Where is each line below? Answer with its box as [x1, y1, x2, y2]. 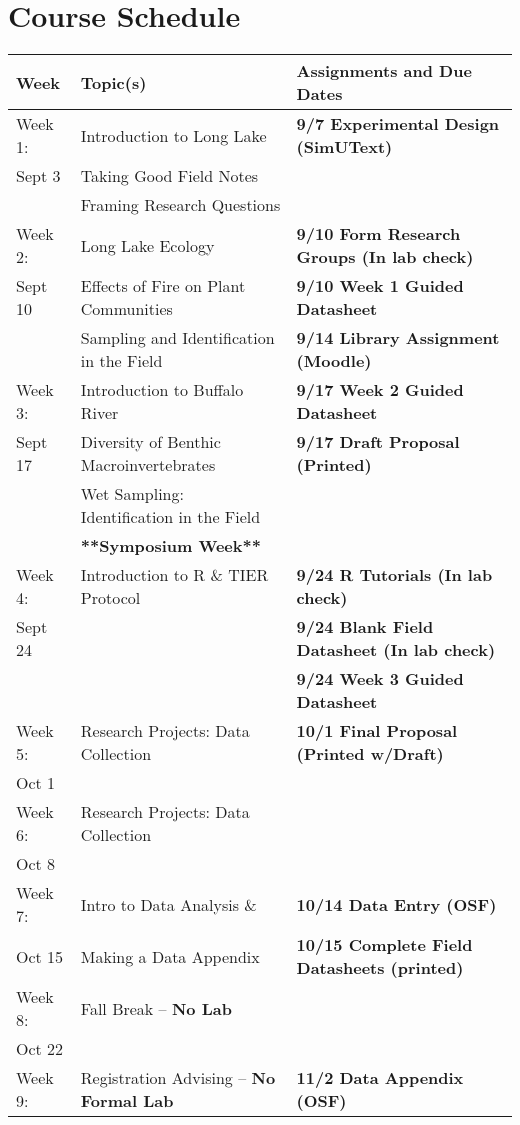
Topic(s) [80, 70, 147, 94]
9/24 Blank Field [296, 615, 434, 639]
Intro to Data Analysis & [80, 892, 257, 916]
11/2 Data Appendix [296, 1066, 464, 1090]
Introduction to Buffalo [80, 378, 244, 402]
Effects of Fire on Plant [80, 274, 246, 298]
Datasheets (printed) [296, 956, 464, 980]
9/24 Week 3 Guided [296, 667, 464, 691]
